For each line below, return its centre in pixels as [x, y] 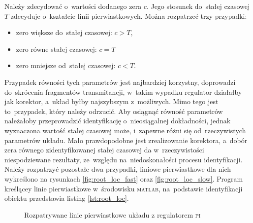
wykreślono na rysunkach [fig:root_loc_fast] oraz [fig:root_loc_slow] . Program [124, 178]
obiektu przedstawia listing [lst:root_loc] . [67, 198]
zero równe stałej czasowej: [56, 49]
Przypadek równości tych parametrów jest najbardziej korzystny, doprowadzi [120, 82]
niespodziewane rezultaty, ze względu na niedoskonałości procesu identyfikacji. [124, 159]
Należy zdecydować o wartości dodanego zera [73, 6]
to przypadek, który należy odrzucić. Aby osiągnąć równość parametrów [114, 111]
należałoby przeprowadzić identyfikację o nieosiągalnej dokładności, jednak [118, 121]
